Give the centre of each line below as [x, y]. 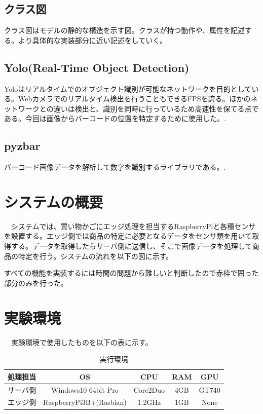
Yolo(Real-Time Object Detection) [97, 67]
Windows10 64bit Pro [85, 389]
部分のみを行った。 [36, 283]
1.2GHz [149, 402]
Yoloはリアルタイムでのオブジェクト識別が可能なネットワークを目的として [128, 88]
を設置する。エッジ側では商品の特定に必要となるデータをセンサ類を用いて [128, 236]
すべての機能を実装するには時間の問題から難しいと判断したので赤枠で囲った [131, 273]
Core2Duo [149, 389]
